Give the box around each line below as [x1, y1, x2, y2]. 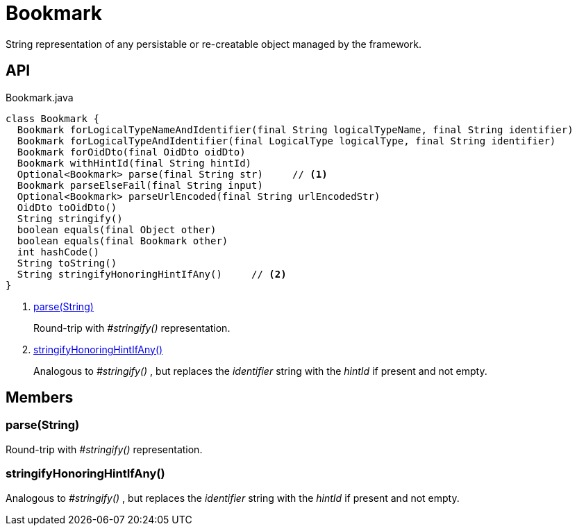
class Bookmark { [6, 112, 99, 124]
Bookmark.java [6, 91, 74, 103]
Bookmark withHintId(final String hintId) [17, 157, 252, 169]
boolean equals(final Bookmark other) [17, 235, 228, 246]
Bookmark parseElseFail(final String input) [17, 179, 263, 191]
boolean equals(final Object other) [17, 224, 217, 235]
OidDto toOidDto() [17, 201, 117, 213]
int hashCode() [17, 246, 99, 258]
